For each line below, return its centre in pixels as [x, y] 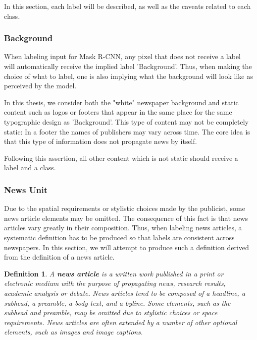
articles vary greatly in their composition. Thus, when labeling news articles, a [123, 228]
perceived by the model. [40, 86]
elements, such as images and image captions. [74, 332]
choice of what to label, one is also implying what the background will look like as [128, 76]
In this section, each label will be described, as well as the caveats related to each [128, 6]
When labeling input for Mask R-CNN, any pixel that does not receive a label [123, 56]
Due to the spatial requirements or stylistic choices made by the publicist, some [125, 208]
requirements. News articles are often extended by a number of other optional [121, 322]
